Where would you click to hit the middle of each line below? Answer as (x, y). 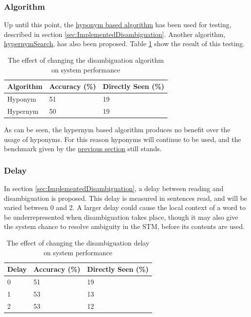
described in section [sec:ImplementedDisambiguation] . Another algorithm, (115, 34)
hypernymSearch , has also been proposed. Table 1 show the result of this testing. (124, 44)
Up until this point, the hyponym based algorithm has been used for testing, (118, 25)
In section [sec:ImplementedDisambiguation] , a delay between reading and (114, 188)
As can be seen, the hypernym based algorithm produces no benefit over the (117, 129)
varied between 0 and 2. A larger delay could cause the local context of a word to (125, 207)
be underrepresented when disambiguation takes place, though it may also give (121, 217)
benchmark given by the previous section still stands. (83, 149)
